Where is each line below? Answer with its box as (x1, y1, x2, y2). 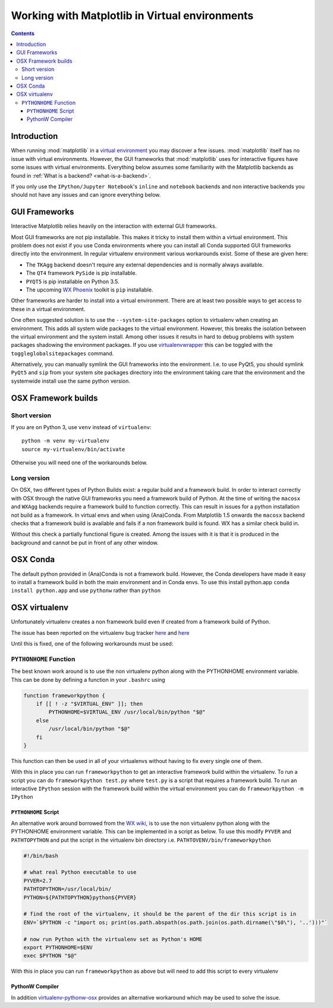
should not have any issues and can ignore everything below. (11, 191, 161, 199)
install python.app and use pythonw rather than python (11, 587, 161, 594)
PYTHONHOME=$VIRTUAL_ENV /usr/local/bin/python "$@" (48, 709, 206, 715)
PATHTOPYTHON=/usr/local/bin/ (23, 886, 112, 892)
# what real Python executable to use (23, 869, 137, 876)
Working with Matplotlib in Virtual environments (11, 9, 254, 22)
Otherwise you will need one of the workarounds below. (11, 459, 148, 466)
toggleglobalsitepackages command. (11, 349, 114, 357)
